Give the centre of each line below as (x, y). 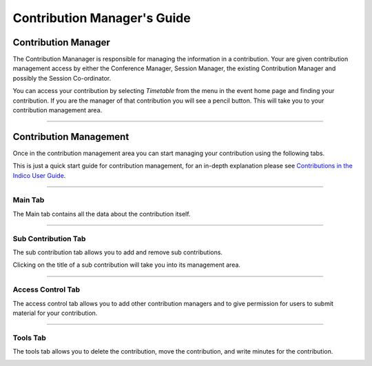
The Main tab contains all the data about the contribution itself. (102, 214)
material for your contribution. (55, 313)
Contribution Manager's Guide (102, 18)
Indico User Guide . (39, 175)
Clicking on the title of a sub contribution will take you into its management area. (127, 265)
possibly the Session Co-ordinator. (62, 78)
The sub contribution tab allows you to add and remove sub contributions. (118, 252)
